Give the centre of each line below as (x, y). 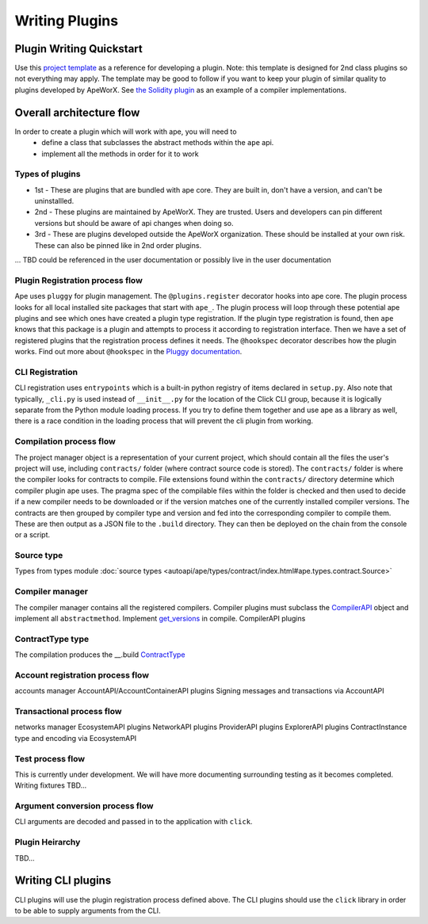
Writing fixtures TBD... (51, 785)
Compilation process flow (65, 441)
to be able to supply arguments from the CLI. (88, 911)
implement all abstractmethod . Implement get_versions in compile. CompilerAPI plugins (160, 618)
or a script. (32, 535)
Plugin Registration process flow (78, 280)
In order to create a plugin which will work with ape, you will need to (126, 132)
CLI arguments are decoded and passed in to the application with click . (134, 822)
